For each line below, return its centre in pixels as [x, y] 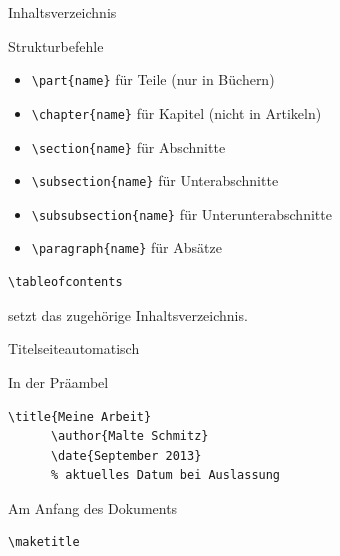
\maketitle [44, 542]
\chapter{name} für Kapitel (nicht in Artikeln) [176, 112]
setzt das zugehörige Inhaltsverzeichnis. [128, 314]
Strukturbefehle [56, 45]
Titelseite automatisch [74, 348]
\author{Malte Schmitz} [129, 436]
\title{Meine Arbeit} [80, 416]
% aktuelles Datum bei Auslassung [165, 475]
